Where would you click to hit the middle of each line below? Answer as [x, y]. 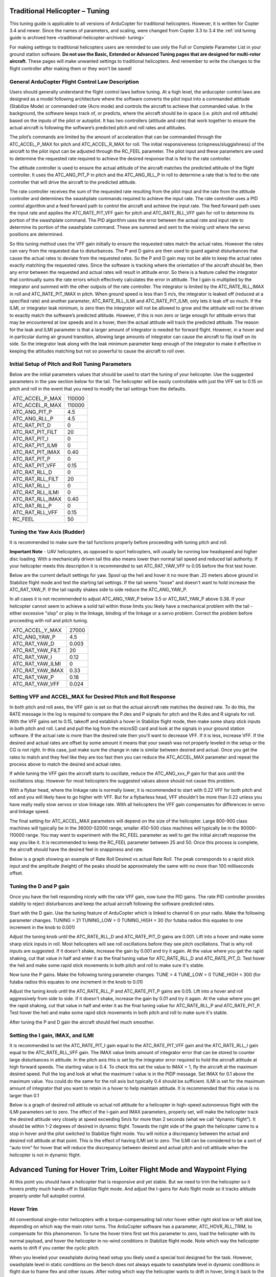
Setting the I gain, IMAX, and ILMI [52, 1035]
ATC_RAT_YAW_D [33, 644]
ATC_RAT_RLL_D [32, 472]
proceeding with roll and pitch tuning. [49, 620]
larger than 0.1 [24, 1095]
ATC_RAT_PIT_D [32, 425]
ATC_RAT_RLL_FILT [36, 479]
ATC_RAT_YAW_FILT [37, 650]
